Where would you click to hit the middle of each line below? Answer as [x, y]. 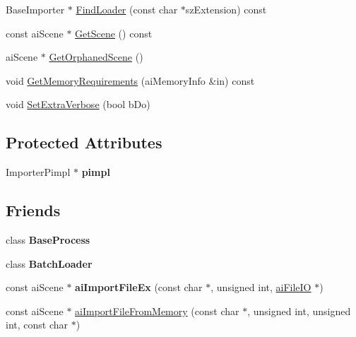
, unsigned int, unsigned [299, 311]
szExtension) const [226, 9]
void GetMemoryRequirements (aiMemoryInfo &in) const [130, 80]
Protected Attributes [84, 142]
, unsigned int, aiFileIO [261, 287]
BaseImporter [35, 9]
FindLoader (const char [127, 9]
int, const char [37, 325]
